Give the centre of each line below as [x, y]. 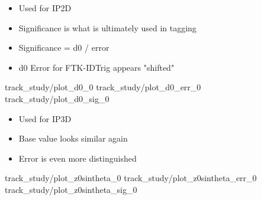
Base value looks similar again [73, 138]
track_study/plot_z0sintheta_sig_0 [71, 189]
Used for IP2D [45, 8]
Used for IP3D [45, 118]
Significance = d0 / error [64, 47]
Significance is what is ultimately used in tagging [107, 27]
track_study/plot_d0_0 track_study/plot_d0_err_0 [103, 87]
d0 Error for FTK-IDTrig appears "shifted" [96, 67]
